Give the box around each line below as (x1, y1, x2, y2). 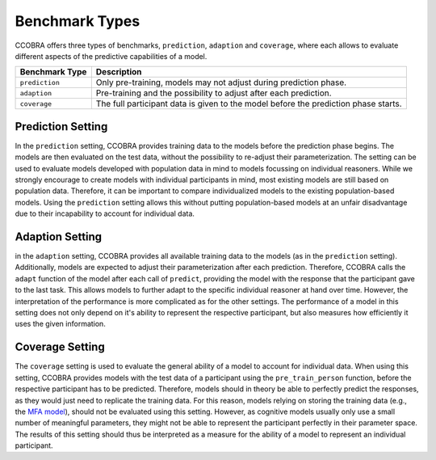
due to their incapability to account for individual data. (15, 209, 195, 218)
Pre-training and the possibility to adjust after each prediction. (95, 87, 332, 99)
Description (95, 66, 142, 78)
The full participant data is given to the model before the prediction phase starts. (95, 98, 403, 109)
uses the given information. (15, 319, 107, 329)
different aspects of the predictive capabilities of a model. (15, 51, 208, 61)
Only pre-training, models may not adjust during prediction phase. (95, 77, 347, 88)
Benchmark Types (15, 12, 140, 30)
